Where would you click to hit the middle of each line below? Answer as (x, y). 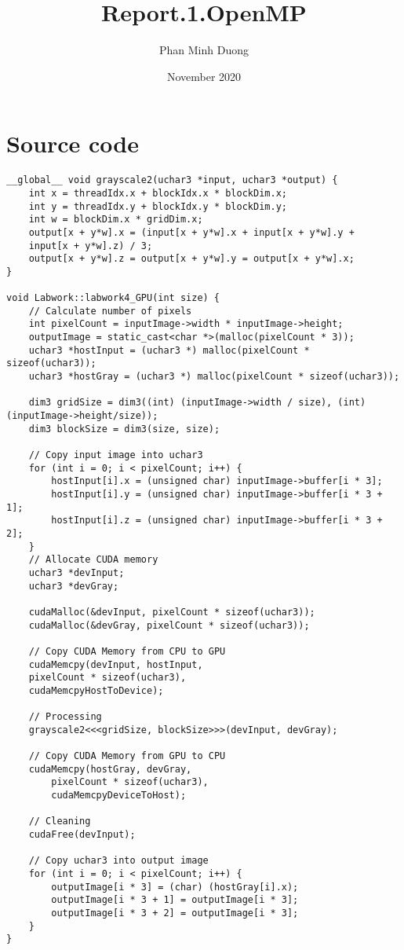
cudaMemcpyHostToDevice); (96, 690)
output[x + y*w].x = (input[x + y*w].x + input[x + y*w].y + (191, 232)
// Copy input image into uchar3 (116, 455)
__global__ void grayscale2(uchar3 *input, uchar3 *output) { (172, 180)
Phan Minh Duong (204, 50)
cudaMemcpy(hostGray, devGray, (110, 769)
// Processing (65, 717)
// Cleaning (60, 822)
